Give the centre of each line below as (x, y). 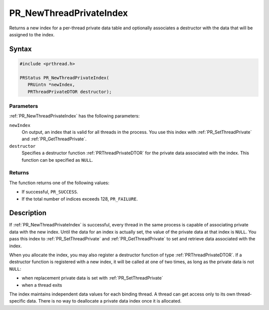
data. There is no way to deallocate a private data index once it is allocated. (104, 301)
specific (17, 301)
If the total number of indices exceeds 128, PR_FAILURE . (80, 199)
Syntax (20, 49)
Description (28, 213)
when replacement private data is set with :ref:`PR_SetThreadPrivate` (92, 278)
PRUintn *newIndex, (51, 85)
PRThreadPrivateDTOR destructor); (70, 92)
